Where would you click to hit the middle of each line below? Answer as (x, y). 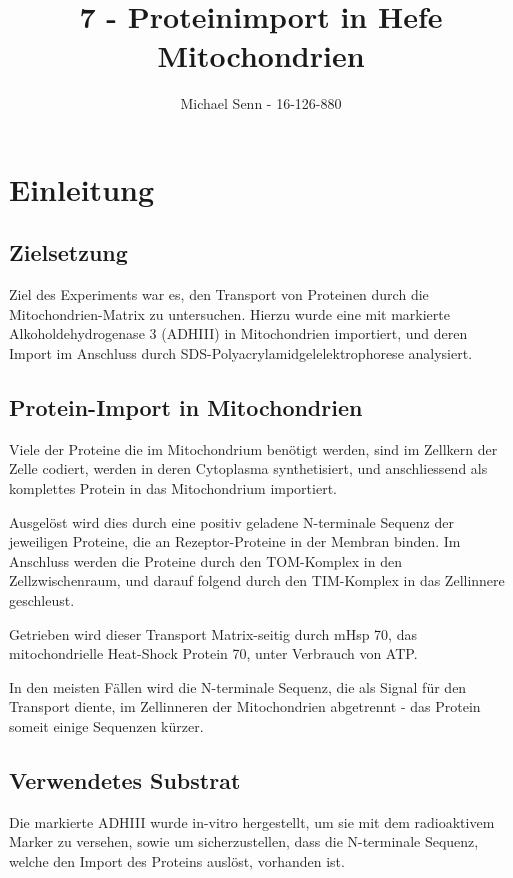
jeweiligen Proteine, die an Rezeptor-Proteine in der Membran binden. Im (235, 541)
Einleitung (82, 188)
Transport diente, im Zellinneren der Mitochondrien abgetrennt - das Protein (245, 706)
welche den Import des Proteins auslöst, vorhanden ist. (177, 860)
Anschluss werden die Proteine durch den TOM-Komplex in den (205, 560)
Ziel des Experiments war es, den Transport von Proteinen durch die (219, 294)
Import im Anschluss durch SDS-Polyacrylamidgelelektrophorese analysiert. (241, 353)
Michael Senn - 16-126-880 (261, 103)
